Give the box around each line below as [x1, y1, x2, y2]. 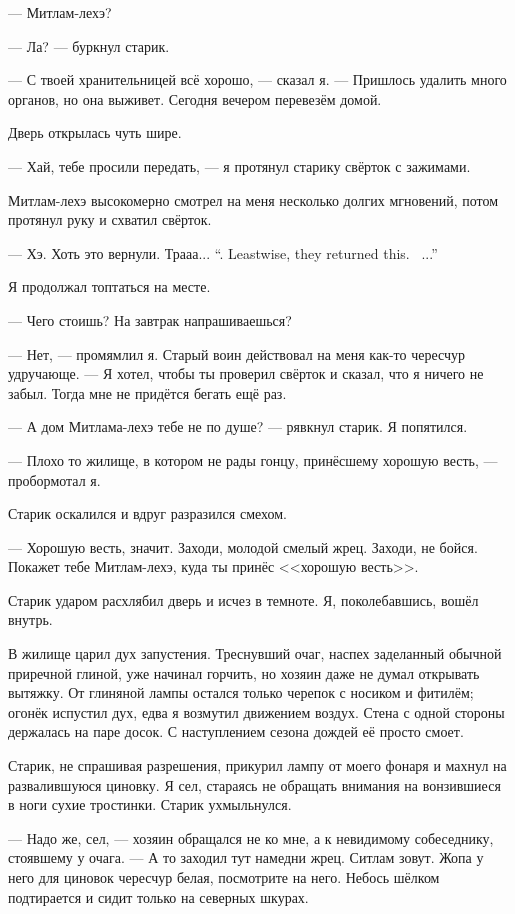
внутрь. [8, 609, 53, 630]
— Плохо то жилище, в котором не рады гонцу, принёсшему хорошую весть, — [8, 449, 498, 470]
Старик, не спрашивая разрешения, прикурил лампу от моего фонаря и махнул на [8, 755, 507, 776]
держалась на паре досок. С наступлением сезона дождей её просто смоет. [8, 721, 464, 742]
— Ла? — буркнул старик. [8, 35, 170, 56]
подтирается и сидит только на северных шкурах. [8, 886, 309, 907]
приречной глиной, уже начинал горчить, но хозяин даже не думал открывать [8, 662, 480, 683]
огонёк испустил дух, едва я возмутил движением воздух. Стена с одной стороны [8, 701, 505, 722]
